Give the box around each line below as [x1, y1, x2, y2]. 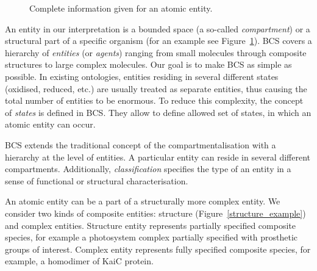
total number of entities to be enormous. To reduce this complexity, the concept [5, 94, 304, 107]
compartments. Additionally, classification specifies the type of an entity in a [5, 162, 291, 175]
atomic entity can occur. [5, 118, 96, 131]
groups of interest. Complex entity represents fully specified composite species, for [5, 242, 311, 255]
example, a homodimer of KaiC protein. [5, 255, 154, 267]
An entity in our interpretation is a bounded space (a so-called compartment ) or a [5, 22, 310, 35]
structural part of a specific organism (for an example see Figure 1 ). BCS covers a [5, 34, 312, 47]
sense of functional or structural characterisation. [5, 174, 188, 187]
